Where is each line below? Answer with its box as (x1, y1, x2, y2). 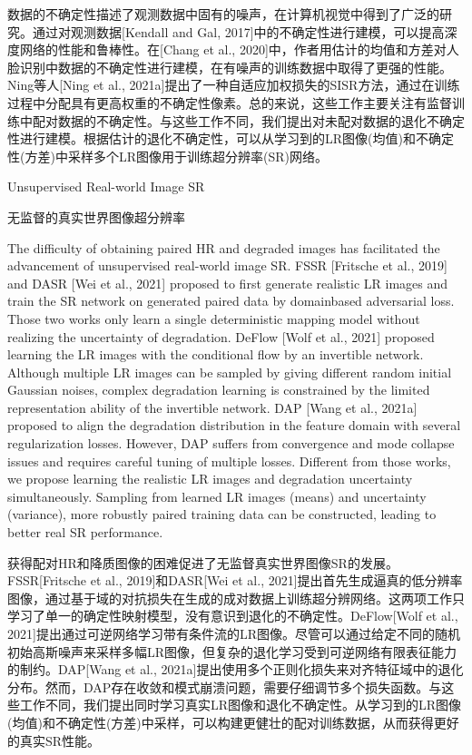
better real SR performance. (7, 523, 163, 542)
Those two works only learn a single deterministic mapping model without (7, 309, 420, 328)
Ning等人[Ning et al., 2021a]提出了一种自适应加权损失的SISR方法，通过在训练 (7, 75, 460, 94)
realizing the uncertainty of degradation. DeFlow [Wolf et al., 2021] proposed (7, 327, 435, 346)
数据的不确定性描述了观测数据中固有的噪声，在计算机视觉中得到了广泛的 (7, 5, 439, 23)
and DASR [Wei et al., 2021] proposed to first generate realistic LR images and (7, 273, 448, 292)
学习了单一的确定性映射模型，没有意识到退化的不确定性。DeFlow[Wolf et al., (7, 606, 458, 625)
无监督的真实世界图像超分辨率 (7, 207, 185, 226)
